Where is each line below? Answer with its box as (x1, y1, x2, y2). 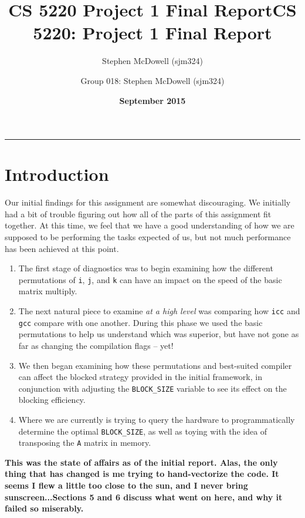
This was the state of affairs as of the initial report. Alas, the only (5, 456, 278, 468)
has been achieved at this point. (5, 242, 119, 254)
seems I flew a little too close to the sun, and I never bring (5, 479, 248, 492)
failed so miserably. (5, 502, 84, 514)
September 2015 (119, 94, 186, 106)
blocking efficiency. (18, 393, 86, 406)
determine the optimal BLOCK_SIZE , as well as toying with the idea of (18, 425, 267, 437)
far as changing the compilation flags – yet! (18, 339, 174, 351)
